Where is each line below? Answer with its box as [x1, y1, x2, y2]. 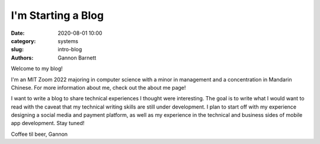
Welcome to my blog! [11, 65, 63, 72]
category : [11, 37, 36, 44]
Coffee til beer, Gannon [11, 130, 68, 138]
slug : [11, 46, 24, 53]
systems [57, 37, 78, 44]
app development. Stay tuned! [11, 120, 85, 127]
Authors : [11, 54, 34, 61]
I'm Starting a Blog [11, 9, 104, 22]
